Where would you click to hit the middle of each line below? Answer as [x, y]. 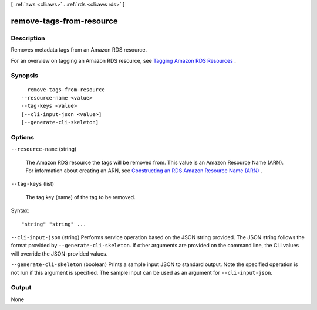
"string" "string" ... [54, 224]
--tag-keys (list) [33, 184]
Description [28, 38]
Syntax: [20, 210]
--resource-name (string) [44, 149]
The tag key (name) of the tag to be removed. [80, 197]
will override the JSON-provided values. [59, 253]
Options [23, 137]
